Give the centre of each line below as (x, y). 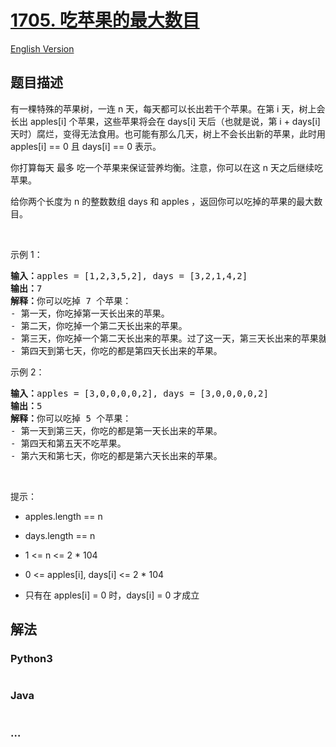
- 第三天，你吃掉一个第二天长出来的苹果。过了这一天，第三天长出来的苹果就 (169, 338)
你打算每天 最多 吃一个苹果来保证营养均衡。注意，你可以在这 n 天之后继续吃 (167, 167)
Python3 (31, 659)
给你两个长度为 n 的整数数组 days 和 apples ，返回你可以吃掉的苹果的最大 (162, 201)
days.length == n (60, 535)
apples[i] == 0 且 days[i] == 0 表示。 (86, 146)
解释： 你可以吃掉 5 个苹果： (71, 418)
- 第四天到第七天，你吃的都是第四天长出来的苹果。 (116, 350)
